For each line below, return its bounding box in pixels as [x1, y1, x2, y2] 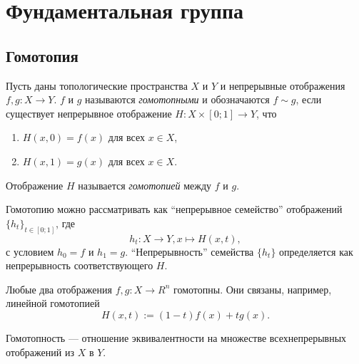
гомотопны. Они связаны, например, [173, 281, 332, 296]
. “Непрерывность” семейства [125, 244, 254, 259]
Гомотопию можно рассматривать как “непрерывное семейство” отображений [6, 202, 343, 217]
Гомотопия [6, 44, 79, 66]
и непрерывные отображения [220, 78, 345, 93]
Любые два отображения [6, 281, 112, 296]
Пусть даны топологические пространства [6, 78, 188, 93]
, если [295, 92, 322, 107]
